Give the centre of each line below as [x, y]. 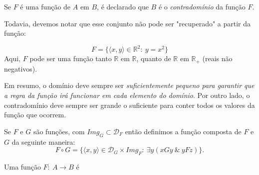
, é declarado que [123, 6]
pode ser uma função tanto [71, 58]
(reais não [217, 58]
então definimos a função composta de [183, 131]
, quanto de [154, 58]
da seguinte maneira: [43, 141]
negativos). [21, 68]
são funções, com [59, 131]
